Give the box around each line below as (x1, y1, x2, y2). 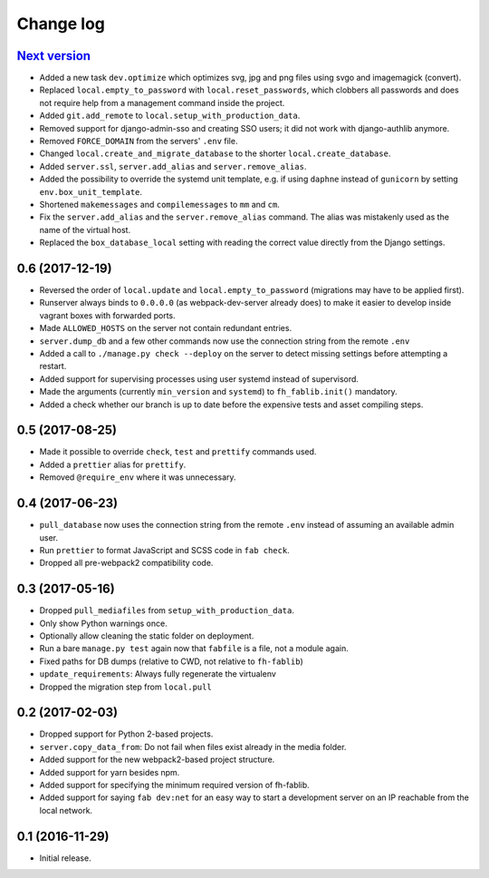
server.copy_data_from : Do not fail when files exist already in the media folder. (39, 741, 347, 752)
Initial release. (39, 853, 91, 863)
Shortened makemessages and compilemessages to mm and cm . (39, 199, 280, 210)
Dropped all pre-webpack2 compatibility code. (39, 558, 214, 569)
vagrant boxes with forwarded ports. (39, 309, 176, 321)
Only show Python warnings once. (39, 618, 168, 629)
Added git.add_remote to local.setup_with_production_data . (39, 110, 301, 122)
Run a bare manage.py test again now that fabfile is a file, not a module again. (39, 643, 349, 654)
